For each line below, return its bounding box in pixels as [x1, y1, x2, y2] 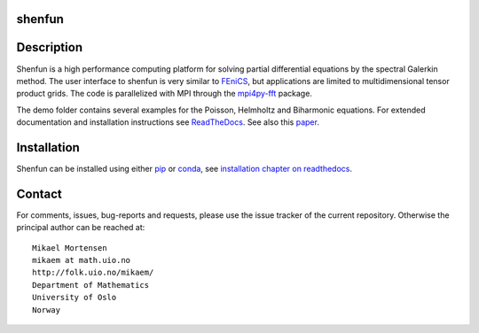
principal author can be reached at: [16, 222, 145, 233]
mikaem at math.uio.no [32, 255, 131, 266]
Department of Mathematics [32, 280, 150, 290]
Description [16, 40, 83, 55]
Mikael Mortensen [32, 243, 107, 252]
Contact [16, 186, 62, 201]
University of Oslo [32, 292, 117, 303]
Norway [32, 305, 61, 314]
